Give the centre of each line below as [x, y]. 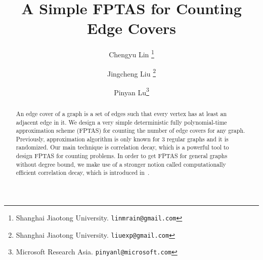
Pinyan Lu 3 [131, 91]
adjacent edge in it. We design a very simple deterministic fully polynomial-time [121, 122]
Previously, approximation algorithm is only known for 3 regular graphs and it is [122, 139]
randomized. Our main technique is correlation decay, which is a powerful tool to [122, 147]
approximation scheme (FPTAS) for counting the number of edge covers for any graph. [130, 131]
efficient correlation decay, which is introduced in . [83, 173]
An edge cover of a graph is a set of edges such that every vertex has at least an [121, 113]
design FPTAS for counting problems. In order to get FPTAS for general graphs [122, 156]
